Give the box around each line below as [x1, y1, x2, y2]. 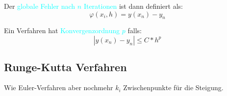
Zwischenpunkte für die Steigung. [123, 82, 224, 93]
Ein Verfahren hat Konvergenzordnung [4, 25, 120, 36]
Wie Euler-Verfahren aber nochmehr [4, 82, 113, 93]
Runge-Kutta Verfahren [4, 59, 127, 75]
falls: [127, 25, 142, 36]
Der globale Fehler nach [4, 1, 76, 11]
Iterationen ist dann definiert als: [83, 1, 183, 11]
